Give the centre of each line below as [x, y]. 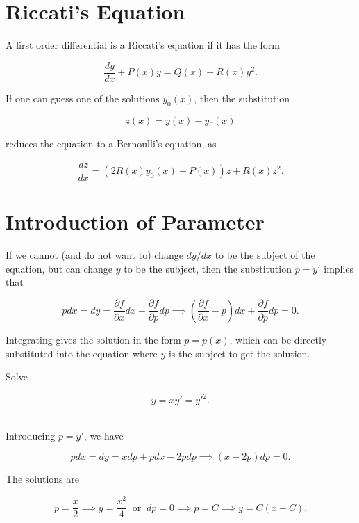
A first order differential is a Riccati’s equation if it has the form [143, 45]
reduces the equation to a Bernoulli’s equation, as [111, 144]
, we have [103, 435]
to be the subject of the [265, 255]
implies [339, 268]
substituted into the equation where [82, 353]
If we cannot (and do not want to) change [94, 255]
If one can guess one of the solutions [83, 98]
